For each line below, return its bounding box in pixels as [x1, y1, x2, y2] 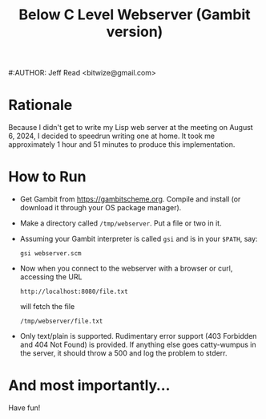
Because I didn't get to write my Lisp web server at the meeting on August [8, 123, 254, 132]
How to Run [8, 168, 87, 186]
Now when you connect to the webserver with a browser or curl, [19, 263, 233, 274]
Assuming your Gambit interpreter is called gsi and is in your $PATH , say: [19, 234, 258, 244]
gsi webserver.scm [19, 250, 82, 258]
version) [106, 22, 163, 41]
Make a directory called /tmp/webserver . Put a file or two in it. [19, 218, 222, 228]
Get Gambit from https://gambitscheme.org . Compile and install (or [19, 194, 241, 204]
